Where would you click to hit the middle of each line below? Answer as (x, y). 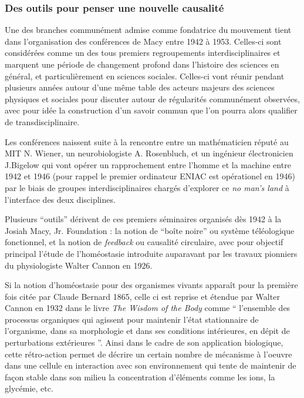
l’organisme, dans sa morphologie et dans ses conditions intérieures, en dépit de (147, 331)
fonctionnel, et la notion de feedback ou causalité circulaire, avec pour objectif (144, 242)
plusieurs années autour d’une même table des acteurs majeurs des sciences (140, 87)
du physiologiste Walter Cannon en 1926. (79, 265)
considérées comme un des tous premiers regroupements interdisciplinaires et (143, 53)
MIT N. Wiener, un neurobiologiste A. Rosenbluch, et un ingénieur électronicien (149, 153)
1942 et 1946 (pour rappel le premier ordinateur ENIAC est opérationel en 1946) (150, 176)
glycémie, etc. (29, 388)
